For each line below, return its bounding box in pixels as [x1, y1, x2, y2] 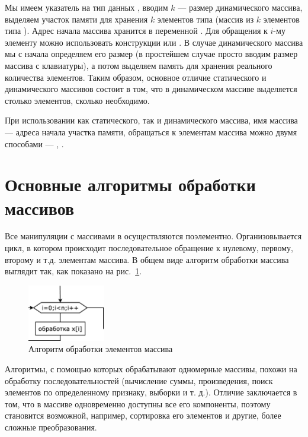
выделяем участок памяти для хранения [5, 12, 148, 25]
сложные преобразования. [5, 420, 97, 433]
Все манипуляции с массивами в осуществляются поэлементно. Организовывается [5, 230, 302, 242]
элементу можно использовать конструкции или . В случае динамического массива [5, 36, 303, 48]
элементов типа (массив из [157, 12, 254, 25]
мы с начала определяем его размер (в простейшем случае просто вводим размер [5, 47, 298, 60]
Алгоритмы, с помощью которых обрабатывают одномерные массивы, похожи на [5, 363, 297, 375]
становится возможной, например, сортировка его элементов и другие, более [5, 409, 281, 422]
